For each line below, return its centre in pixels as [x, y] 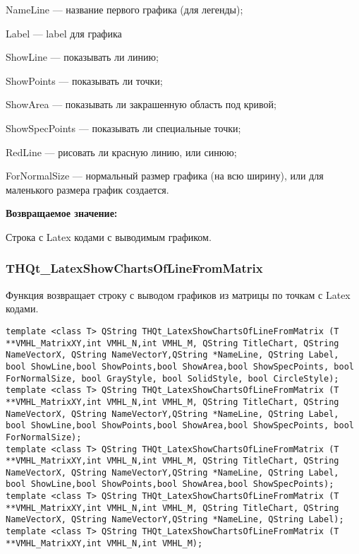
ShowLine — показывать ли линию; [82, 57]
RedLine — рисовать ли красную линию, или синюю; [121, 152]
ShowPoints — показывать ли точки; [84, 80]
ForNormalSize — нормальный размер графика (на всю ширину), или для [165, 176]
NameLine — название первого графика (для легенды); [124, 9]
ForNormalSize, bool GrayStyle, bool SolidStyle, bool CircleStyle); [172, 378]
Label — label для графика [64, 33]
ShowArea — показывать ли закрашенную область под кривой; [141, 104]
